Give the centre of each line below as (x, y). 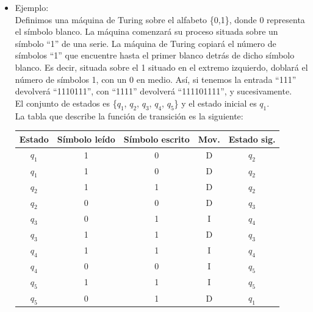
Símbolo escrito (156, 139)
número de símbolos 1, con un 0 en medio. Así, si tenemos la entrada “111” (156, 79)
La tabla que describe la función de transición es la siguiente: (129, 115)
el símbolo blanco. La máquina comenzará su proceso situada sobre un (146, 31)
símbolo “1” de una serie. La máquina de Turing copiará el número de (146, 43)
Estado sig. (252, 139)
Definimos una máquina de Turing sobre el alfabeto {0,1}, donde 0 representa (160, 19)
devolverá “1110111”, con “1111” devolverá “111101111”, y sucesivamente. (153, 91)
